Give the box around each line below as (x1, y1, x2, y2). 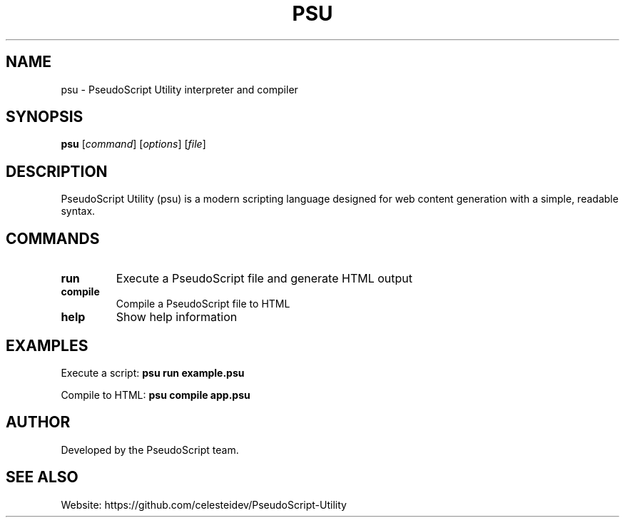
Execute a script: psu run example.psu (61, 366, 245, 379)
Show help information (116, 310, 238, 325)
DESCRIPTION (6, 162, 108, 181)
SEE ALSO (6, 468, 78, 487)
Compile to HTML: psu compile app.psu (61, 388, 250, 401)
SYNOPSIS (6, 108, 83, 126)
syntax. (61, 205, 96, 218)
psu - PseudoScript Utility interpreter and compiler (61, 83, 298, 96)
